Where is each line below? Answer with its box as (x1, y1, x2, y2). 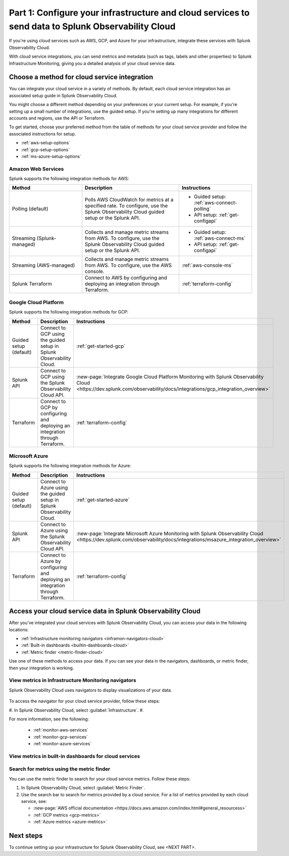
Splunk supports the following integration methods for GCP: (9, 309, 129, 315)
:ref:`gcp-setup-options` (21, 146, 70, 153)
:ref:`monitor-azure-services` (33, 741, 92, 747)
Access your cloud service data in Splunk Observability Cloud (9, 607, 201, 615)
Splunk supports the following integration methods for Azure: (9, 463, 131, 469)
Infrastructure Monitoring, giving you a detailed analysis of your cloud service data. (9, 60, 176, 66)
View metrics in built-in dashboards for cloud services (9, 752, 140, 759)
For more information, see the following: (9, 716, 89, 722)
